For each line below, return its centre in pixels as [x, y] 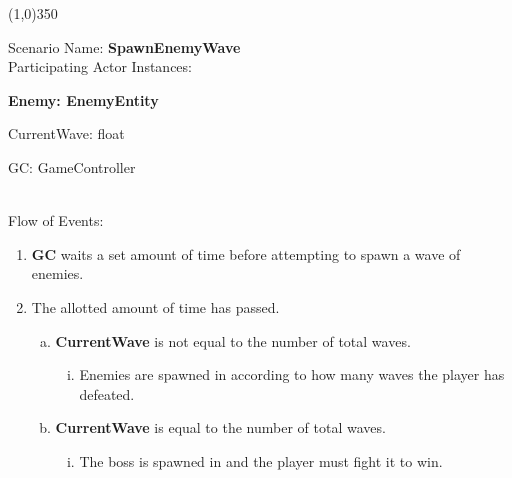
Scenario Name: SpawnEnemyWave [124, 46]
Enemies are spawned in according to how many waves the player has [292, 374]
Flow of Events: [56, 220]
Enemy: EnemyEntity [83, 99]
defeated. [107, 393]
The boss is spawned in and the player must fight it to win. [261, 460]
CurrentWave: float [66, 133]
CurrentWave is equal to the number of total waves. [220, 427]
